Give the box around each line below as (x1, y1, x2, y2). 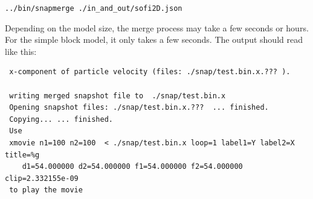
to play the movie (9, 186, 83, 195)
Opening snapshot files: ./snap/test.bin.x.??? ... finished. (9, 103, 269, 112)
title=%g (5, 150, 40, 159)
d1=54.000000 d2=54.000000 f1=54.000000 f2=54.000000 (22, 162, 243, 171)
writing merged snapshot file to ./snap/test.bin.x (9, 91, 226, 100)
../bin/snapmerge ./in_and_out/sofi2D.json (5, 4, 182, 13)
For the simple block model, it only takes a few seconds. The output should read (5, 33, 303, 46)
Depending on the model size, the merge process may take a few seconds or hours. (5, 21, 309, 34)
